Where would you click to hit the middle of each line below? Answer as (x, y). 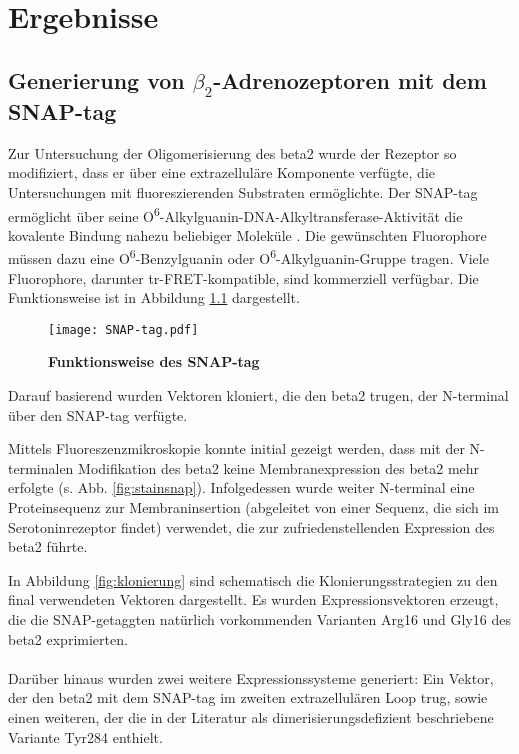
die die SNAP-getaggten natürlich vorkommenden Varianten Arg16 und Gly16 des (260, 619)
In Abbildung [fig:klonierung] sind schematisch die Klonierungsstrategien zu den (253, 579)
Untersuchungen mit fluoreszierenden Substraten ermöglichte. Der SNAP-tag (243, 191)
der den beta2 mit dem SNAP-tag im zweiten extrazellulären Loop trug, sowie (248, 697)
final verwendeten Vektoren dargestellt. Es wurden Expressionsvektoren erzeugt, (253, 599)
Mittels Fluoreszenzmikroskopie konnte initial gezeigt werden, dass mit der (236, 448)
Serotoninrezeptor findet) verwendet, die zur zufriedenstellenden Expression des (251, 526)
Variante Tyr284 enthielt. (85, 736)
